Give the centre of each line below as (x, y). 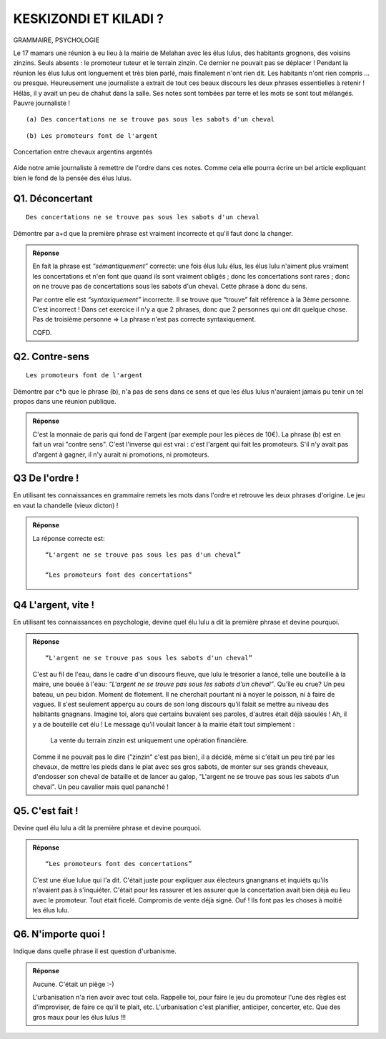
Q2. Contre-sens (51, 356)
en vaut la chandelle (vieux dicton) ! (66, 505)
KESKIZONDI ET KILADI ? (89, 19)
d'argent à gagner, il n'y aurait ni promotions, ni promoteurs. (121, 454)
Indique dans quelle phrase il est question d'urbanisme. (95, 951)
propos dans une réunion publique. (65, 401)
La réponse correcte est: (69, 538)
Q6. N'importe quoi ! (59, 934)
